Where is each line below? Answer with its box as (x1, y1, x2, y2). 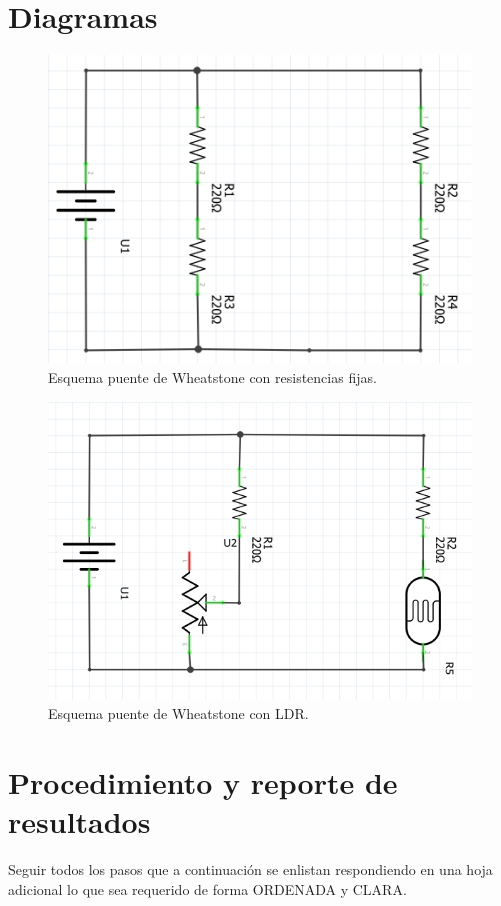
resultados (8, 801, 151, 842)
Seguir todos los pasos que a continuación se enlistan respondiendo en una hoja (8, 859, 493, 880)
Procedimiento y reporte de (8, 762, 398, 803)
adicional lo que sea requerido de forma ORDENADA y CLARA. (8, 878, 407, 899)
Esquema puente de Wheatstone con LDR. (48, 703, 309, 724)
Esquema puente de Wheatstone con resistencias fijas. (48, 366, 377, 387)
